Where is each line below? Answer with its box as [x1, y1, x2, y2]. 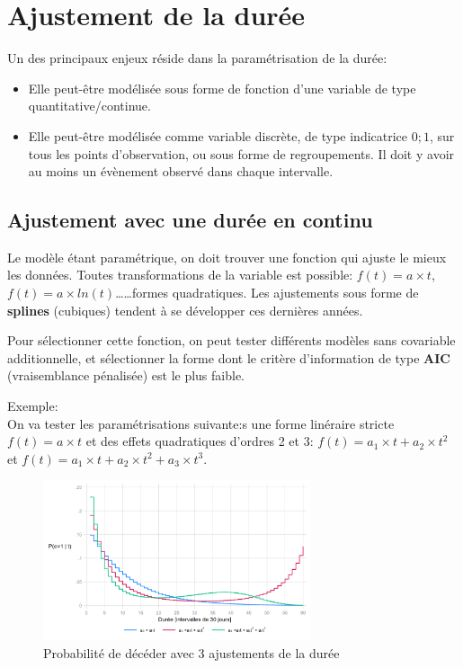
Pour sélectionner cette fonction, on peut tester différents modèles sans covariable [7, 331, 456, 350]
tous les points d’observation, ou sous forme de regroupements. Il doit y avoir [28, 144, 455, 163]
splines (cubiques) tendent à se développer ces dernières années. [7, 300, 363, 319]
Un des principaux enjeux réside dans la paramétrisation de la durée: [7, 49, 387, 67]
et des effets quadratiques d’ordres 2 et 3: [85, 432, 314, 450]
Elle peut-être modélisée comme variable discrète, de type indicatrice [28, 126, 408, 145]
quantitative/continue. [28, 96, 151, 115]
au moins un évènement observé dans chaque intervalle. [28, 162, 334, 181]
